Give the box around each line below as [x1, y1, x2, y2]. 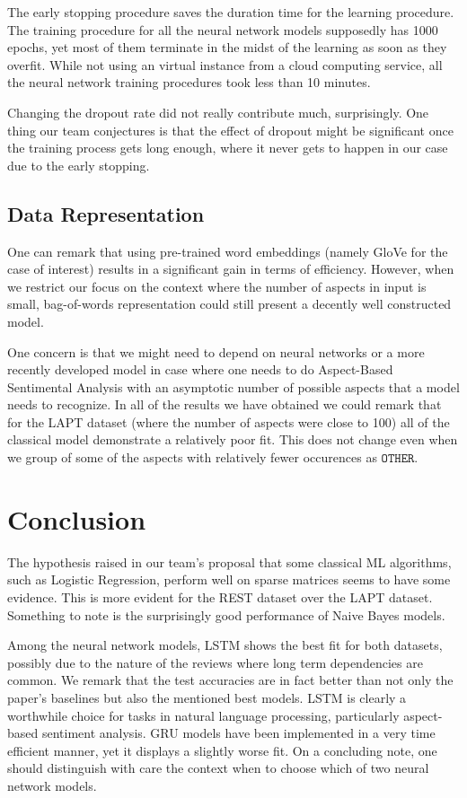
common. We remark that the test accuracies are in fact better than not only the [7, 671, 454, 689]
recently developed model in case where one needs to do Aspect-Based [7, 360, 393, 379]
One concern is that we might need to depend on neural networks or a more [7, 342, 425, 361]
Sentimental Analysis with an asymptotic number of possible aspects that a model [7, 377, 460, 396]
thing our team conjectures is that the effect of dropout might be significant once [7, 120, 454, 139]
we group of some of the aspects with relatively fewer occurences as [7, 448, 377, 467]
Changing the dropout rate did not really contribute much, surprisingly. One [7, 102, 429, 121]
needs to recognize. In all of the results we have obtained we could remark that [7, 395, 442, 414]
